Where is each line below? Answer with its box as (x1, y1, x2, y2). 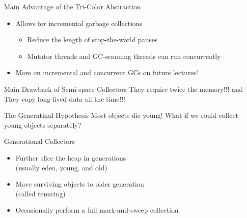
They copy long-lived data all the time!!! (4, 93, 125, 104)
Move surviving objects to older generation (15, 179, 144, 189)
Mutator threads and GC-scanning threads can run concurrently (27, 51, 221, 61)
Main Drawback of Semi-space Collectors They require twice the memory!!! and (4, 83, 243, 94)
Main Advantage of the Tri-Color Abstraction (4, 1, 141, 11)
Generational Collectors (4, 136, 75, 146)
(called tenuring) (15, 188, 66, 198)
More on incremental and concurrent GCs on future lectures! (15, 67, 198, 78)
